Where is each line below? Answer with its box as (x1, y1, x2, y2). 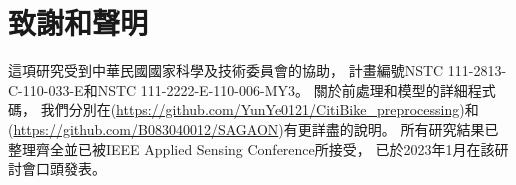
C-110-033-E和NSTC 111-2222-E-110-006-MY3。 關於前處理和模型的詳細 (8, 79, 468, 100)
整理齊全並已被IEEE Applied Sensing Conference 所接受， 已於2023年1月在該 (8, 138, 495, 159)
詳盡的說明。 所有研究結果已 (311, 118, 499, 139)
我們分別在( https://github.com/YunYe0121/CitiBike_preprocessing (40, 99, 460, 120)
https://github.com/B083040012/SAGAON (13, 118, 279, 139)
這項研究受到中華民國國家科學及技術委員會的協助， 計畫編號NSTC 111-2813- (8, 60, 507, 81)
